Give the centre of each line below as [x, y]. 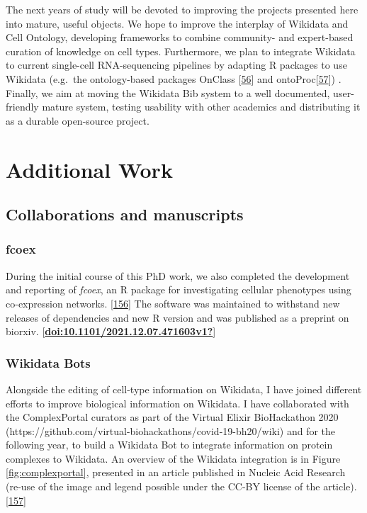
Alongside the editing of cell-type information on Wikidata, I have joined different [184, 389]
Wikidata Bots [48, 362]
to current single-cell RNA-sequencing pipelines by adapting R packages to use [176, 65]
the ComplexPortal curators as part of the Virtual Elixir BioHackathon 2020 [172, 417]
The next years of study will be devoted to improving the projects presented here [182, 9]
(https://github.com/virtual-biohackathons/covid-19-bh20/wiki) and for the [171, 430]
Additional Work [89, 169]
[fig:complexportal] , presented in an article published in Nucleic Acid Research [176, 472]
